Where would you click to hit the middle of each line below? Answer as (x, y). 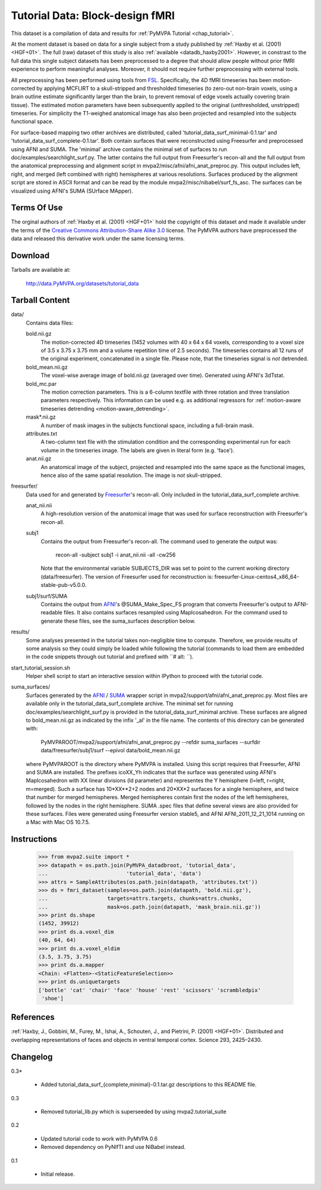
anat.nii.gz (39, 459)
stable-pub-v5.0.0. (64, 585)
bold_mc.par (41, 384)
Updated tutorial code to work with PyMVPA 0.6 (99, 1138)
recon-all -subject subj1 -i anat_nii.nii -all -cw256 (116, 555)
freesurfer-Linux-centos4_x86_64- (257, 576)
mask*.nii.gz (41, 417)
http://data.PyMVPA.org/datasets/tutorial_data (82, 283)
